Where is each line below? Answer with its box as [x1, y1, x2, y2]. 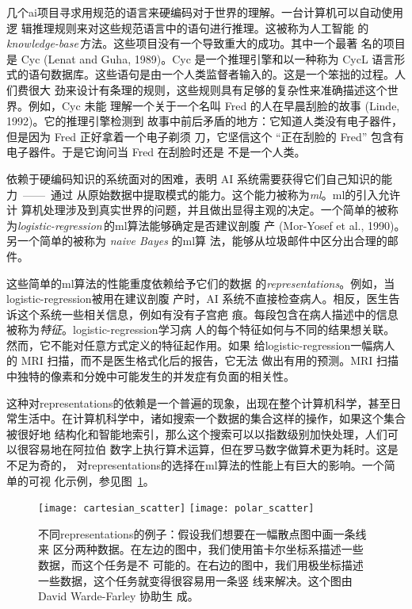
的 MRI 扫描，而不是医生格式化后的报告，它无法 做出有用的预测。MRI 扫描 [6, 352, 399, 369]
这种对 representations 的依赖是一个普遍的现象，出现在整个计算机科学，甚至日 [6, 394, 402, 411]
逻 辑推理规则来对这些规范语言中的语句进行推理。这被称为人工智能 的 [6, 19, 369, 36]
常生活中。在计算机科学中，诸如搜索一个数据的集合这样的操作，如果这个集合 [6, 410, 406, 427]
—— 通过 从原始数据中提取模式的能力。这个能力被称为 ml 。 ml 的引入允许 [22, 186, 401, 202]
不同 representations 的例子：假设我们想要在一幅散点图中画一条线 [38, 525, 367, 542]
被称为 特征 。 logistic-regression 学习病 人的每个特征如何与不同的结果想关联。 [6, 321, 395, 338]
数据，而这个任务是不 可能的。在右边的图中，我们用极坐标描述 [38, 557, 364, 573]
